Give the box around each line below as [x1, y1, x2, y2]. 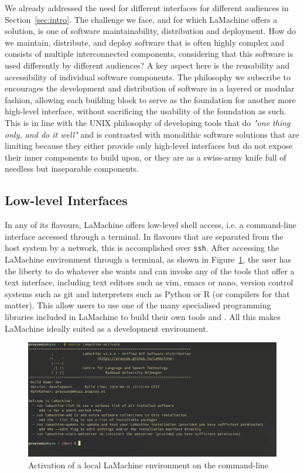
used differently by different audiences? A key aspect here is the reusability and [5, 59, 290, 71]
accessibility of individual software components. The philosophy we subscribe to [5, 70, 291, 83]
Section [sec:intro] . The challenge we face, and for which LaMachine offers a [5, 13, 278, 25]
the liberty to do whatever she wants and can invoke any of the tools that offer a [5, 264, 295, 277]
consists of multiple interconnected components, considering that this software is [5, 47, 293, 60]
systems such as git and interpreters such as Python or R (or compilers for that [5, 287, 290, 300]
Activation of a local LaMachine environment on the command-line [28, 458, 269, 471]
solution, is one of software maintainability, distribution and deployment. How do [5, 25, 296, 37]
